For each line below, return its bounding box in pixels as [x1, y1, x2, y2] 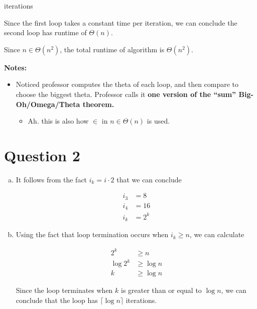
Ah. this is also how [28, 116, 89, 126]
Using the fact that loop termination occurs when [16, 229, 169, 240]
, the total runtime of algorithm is [60, 44, 165, 54]
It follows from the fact [16, 174, 87, 184]
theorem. [82, 98, 114, 109]
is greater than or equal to [121, 285, 202, 295]
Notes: [4, 62, 27, 72]
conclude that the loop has [16, 294, 98, 305]
